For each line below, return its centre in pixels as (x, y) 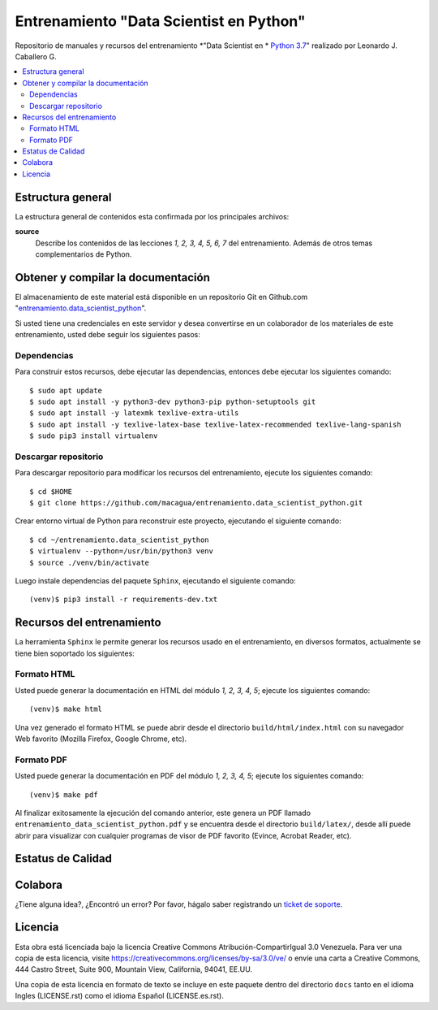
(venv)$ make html (66, 709)
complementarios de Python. (84, 254)
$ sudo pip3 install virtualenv (94, 436)
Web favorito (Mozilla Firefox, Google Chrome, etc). (101, 739)
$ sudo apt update (66, 390)
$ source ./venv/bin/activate (90, 562)
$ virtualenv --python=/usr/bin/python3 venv (122, 551)
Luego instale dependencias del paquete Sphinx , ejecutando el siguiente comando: (155, 580)
